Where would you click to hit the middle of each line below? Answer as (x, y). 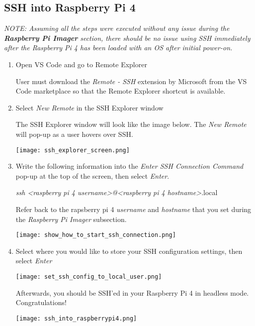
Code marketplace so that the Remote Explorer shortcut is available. (121, 91)
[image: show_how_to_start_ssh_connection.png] (96, 235)
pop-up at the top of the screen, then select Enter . (92, 175)
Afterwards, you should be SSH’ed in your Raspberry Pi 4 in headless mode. (132, 292)
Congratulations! (41, 302)
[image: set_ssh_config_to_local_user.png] (89, 277)
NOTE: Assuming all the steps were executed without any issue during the (117, 28)
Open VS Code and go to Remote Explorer (81, 64)
